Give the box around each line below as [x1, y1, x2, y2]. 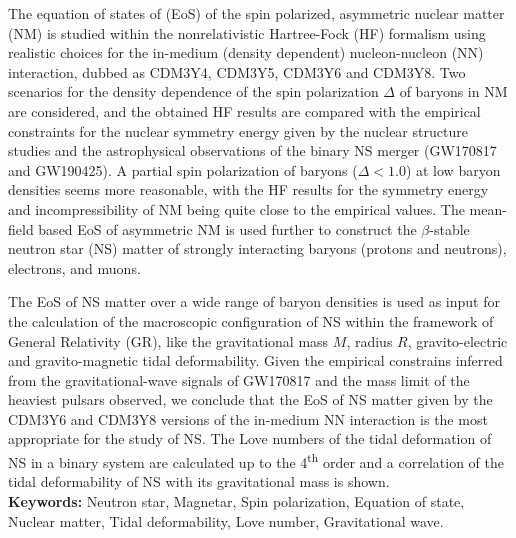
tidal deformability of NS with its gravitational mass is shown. [8, 471, 390, 492]
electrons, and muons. [8, 257, 141, 278]
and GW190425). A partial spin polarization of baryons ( [8, 159, 358, 180]
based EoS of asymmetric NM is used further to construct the [38, 218, 417, 239]
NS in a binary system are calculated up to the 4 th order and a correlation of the [8, 449, 504, 472]
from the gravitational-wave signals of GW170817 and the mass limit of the [8, 369, 470, 390]
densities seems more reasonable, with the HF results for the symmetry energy [8, 179, 489, 200]
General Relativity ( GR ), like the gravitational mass [8, 330, 329, 351]
